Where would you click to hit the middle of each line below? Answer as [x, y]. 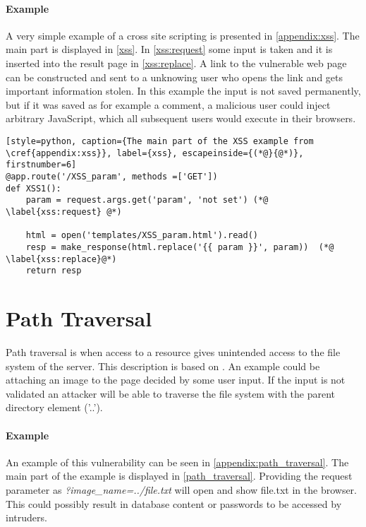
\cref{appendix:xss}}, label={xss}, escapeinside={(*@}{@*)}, [155, 153]
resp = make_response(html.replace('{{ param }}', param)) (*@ [180, 247]
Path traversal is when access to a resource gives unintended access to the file [173, 351]
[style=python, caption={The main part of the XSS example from [160, 141]
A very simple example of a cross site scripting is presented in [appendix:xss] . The [183, 35]
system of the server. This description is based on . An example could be [163, 366]
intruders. [26, 517]
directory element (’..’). [54, 407]
